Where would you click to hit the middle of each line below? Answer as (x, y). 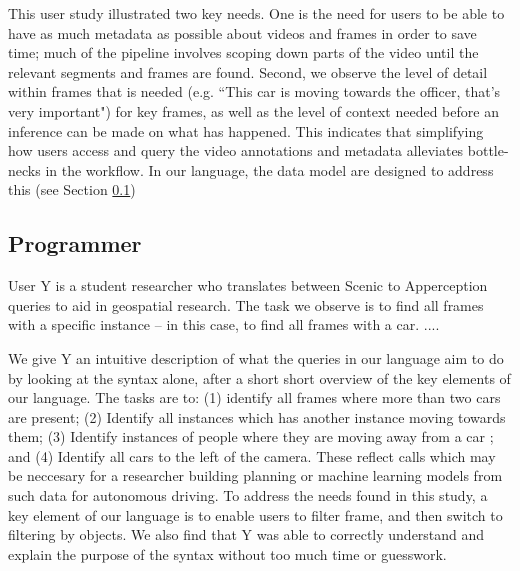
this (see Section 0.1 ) (72, 189)
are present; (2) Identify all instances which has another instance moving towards (257, 416)
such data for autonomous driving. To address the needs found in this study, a (248, 495)
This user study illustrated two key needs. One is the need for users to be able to (256, 13)
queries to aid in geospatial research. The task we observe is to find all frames (246, 304)
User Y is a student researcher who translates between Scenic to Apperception (248, 285)
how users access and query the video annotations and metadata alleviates (236, 150)
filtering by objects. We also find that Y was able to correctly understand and (246, 534)
